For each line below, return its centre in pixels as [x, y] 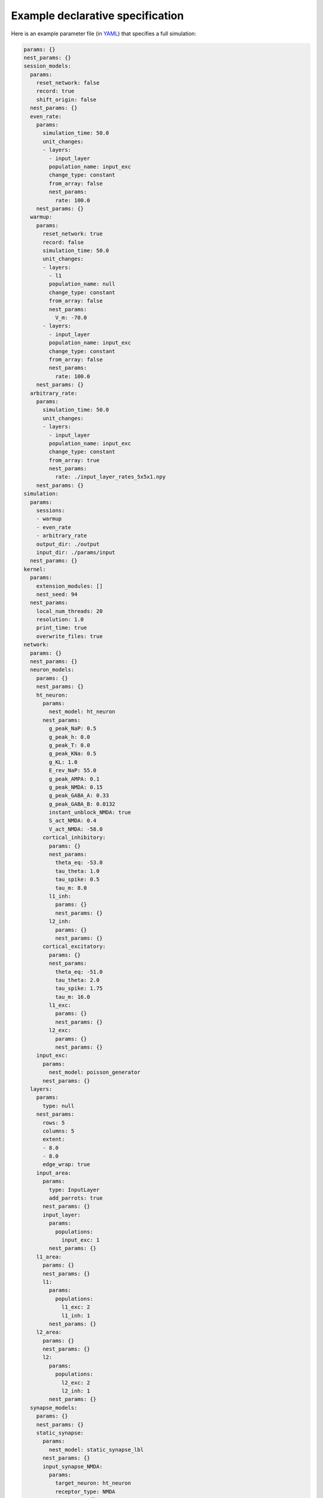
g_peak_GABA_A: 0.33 [79, 796]
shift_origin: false [66, 99]
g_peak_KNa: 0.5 [73, 754]
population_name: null [82, 284]
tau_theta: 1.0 [77, 871]
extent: [54, 1139]
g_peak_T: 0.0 [69, 745]
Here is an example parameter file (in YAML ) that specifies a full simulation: [104, 34]
